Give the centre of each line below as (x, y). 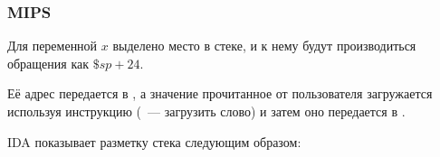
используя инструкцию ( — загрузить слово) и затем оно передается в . (206, 111)
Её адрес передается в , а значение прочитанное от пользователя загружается (220, 93)
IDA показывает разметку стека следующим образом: (154, 141)
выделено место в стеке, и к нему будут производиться (264, 46)
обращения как (48, 63)
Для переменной (53, 46)
